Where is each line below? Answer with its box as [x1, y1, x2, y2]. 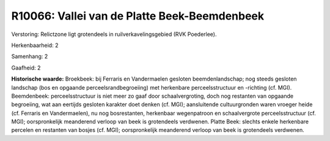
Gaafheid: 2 [11, 64, 41, 71]
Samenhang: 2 [11, 52, 48, 60]
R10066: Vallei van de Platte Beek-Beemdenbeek [11, 9, 265, 23]
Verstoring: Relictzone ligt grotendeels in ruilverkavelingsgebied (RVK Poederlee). [11, 31, 217, 38]
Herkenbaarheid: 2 [11, 42, 59, 49]
